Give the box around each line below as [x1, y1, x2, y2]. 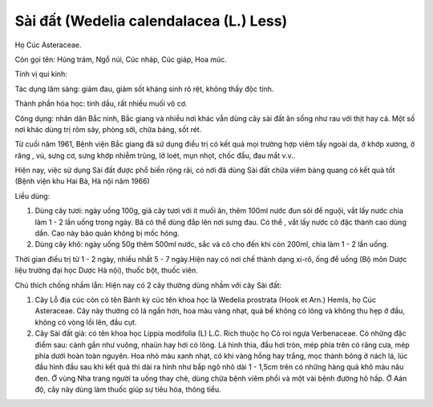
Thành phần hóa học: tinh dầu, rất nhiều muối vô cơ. [14, 99, 188, 108]
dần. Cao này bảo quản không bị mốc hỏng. [34, 228, 180, 238]
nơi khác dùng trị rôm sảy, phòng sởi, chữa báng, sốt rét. [14, 124, 202, 134]
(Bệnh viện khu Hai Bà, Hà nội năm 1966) [14, 176, 150, 186]
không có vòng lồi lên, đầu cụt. [34, 317, 137, 327]
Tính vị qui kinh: [14, 69, 67, 79]
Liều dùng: [14, 191, 51, 200]
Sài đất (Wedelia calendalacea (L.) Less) [14, 12, 288, 30]
